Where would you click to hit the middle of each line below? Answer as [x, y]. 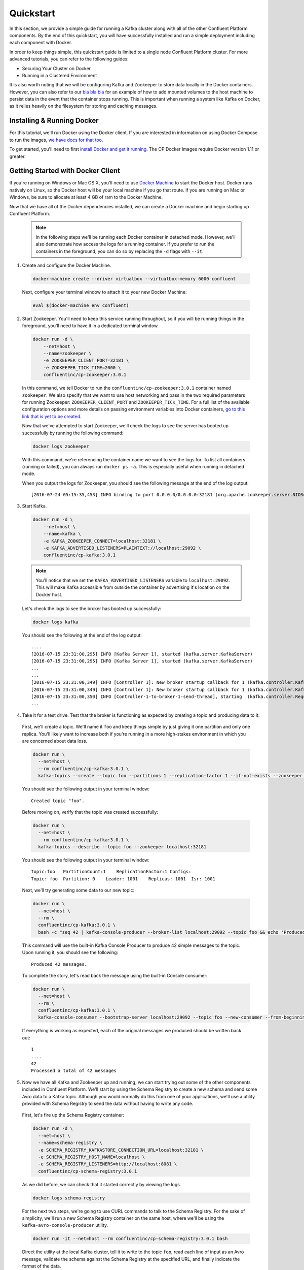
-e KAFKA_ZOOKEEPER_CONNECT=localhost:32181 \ [102, 541]
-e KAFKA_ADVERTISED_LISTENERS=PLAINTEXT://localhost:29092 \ [122, 548]
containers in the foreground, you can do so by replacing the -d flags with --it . [120, 251]
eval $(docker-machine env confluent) [81, 305]
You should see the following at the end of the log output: [82, 635]
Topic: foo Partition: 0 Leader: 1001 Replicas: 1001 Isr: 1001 [123, 879]
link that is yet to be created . [52, 416]
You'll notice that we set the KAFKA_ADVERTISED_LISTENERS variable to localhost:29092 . [133, 580]
